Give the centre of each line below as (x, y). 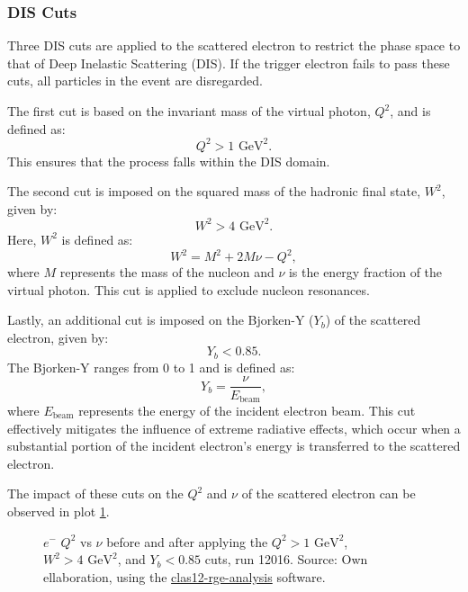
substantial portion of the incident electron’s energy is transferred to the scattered (234, 446)
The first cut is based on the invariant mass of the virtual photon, (189, 111)
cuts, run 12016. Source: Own (286, 559)
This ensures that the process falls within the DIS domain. (169, 161)
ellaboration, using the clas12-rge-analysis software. (184, 576)
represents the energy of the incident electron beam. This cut (247, 410)
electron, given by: (58, 337)
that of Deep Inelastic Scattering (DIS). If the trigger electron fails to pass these (229, 63)
